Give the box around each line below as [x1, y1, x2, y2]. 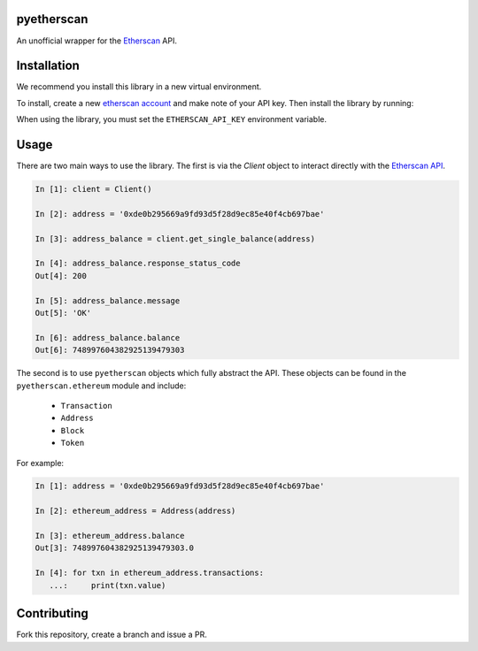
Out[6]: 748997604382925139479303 [35, 345, 185, 356]
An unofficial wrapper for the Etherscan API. [16, 35, 177, 46]
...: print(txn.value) [49, 580, 166, 590]
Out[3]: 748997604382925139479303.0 [35, 543, 195, 553]
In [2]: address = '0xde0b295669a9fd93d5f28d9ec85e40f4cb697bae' [35, 209, 325, 218]
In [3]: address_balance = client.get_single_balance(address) [35, 234, 316, 243]
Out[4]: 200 [35, 271, 88, 280]
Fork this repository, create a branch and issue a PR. [16, 629, 207, 640]
